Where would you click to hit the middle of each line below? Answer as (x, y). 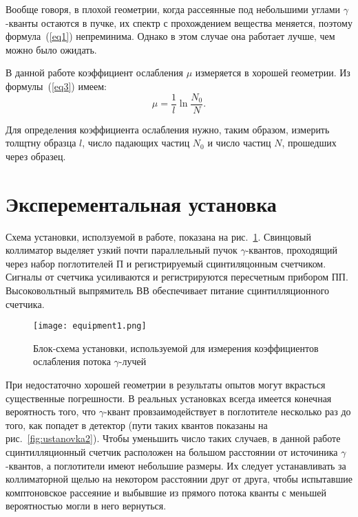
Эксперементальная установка (141, 203)
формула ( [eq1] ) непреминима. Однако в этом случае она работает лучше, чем (170, 36)
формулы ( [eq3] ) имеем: (56, 86)
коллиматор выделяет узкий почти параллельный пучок (122, 250)
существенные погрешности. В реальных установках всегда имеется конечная (169, 398)
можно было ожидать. (51, 49)
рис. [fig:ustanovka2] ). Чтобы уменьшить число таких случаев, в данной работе (173, 438)
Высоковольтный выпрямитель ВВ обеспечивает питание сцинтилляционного (168, 290)
